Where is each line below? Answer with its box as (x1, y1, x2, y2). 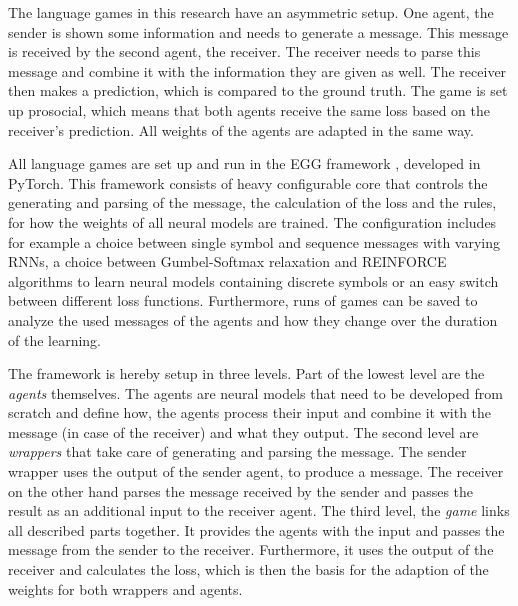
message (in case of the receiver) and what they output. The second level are (8, 421, 479, 442)
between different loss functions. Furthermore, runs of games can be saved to (8, 290, 478, 311)
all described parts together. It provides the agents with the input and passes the (8, 519, 505, 540)
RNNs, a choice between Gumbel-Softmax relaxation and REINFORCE (8, 251, 447, 272)
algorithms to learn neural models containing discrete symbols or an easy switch (8, 270, 499, 291)
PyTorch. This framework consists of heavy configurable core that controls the (8, 172, 488, 193)
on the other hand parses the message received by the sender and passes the (8, 480, 474, 501)
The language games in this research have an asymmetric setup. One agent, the (8, 2, 494, 22)
